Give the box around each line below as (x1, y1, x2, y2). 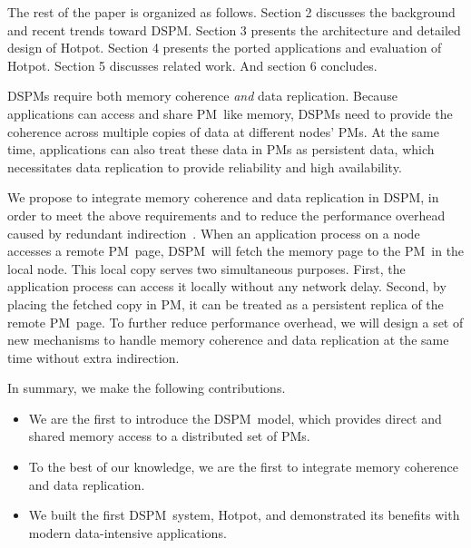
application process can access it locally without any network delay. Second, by (7, 277, 446, 296)
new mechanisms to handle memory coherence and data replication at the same (7, 330, 449, 349)
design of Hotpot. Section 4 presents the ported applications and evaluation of (7, 38, 442, 57)
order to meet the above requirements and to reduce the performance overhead (7, 205, 446, 224)
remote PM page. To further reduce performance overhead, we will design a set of (7, 312, 464, 331)
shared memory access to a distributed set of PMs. (28, 426, 310, 445)
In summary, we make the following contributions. (7, 378, 286, 397)
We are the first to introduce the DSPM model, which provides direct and (28, 408, 442, 427)
